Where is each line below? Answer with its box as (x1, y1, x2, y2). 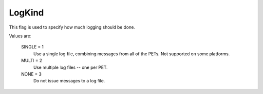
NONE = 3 (21, 71, 42, 77)
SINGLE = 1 (21, 44, 44, 50)
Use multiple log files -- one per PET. (33, 64, 108, 70)
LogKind (9, 7, 44, 18)
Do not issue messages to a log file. (33, 78, 105, 84)
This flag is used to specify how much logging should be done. (9, 24, 135, 30)
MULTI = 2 (21, 58, 42, 63)
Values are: (9, 33, 32, 39)
